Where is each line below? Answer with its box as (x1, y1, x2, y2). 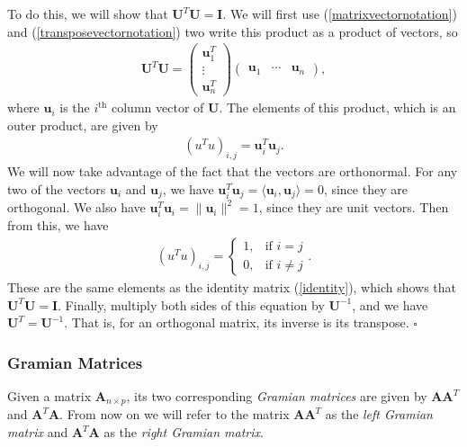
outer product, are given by (7, 115, 158, 134)
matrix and (7, 423, 68, 442)
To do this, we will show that (7, 4, 168, 22)
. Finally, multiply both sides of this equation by (58, 295, 325, 314)
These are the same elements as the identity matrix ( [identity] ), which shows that (7, 278, 457, 296)
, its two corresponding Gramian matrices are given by (126, 387, 427, 405)
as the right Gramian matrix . (103, 423, 264, 442)
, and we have (352, 295, 428, 314)
